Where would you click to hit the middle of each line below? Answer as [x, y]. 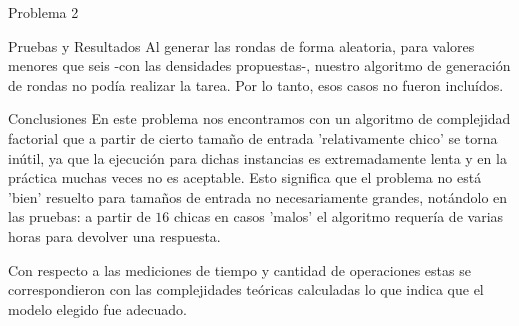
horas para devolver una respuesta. [114, 235]
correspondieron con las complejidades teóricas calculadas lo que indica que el [246, 289]
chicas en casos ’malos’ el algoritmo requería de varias [338, 216]
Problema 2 [43, 12]
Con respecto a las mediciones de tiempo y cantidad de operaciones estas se [239, 269]
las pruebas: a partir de [79, 216]
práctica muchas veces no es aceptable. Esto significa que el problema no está [245, 177]
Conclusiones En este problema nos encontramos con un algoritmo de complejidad [259, 118]
